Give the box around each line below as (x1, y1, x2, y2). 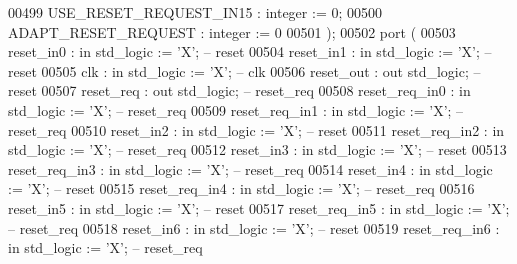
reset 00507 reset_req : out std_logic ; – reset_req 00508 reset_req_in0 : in (8, 80, 471, 101)
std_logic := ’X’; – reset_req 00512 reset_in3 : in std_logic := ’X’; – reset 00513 (8, 139, 507, 160)
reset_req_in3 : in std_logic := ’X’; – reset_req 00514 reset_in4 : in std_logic (8, 158, 493, 179)
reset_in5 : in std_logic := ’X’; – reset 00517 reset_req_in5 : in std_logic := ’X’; (8, 197, 510, 218)
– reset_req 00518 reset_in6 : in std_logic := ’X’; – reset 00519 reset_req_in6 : (8, 217, 500, 238)
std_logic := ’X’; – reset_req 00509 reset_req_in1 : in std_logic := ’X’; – (8, 99, 464, 120)
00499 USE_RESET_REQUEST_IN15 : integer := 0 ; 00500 (8, 2, 382, 22)
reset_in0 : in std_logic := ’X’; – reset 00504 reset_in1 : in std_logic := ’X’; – (8, 41, 492, 62)
